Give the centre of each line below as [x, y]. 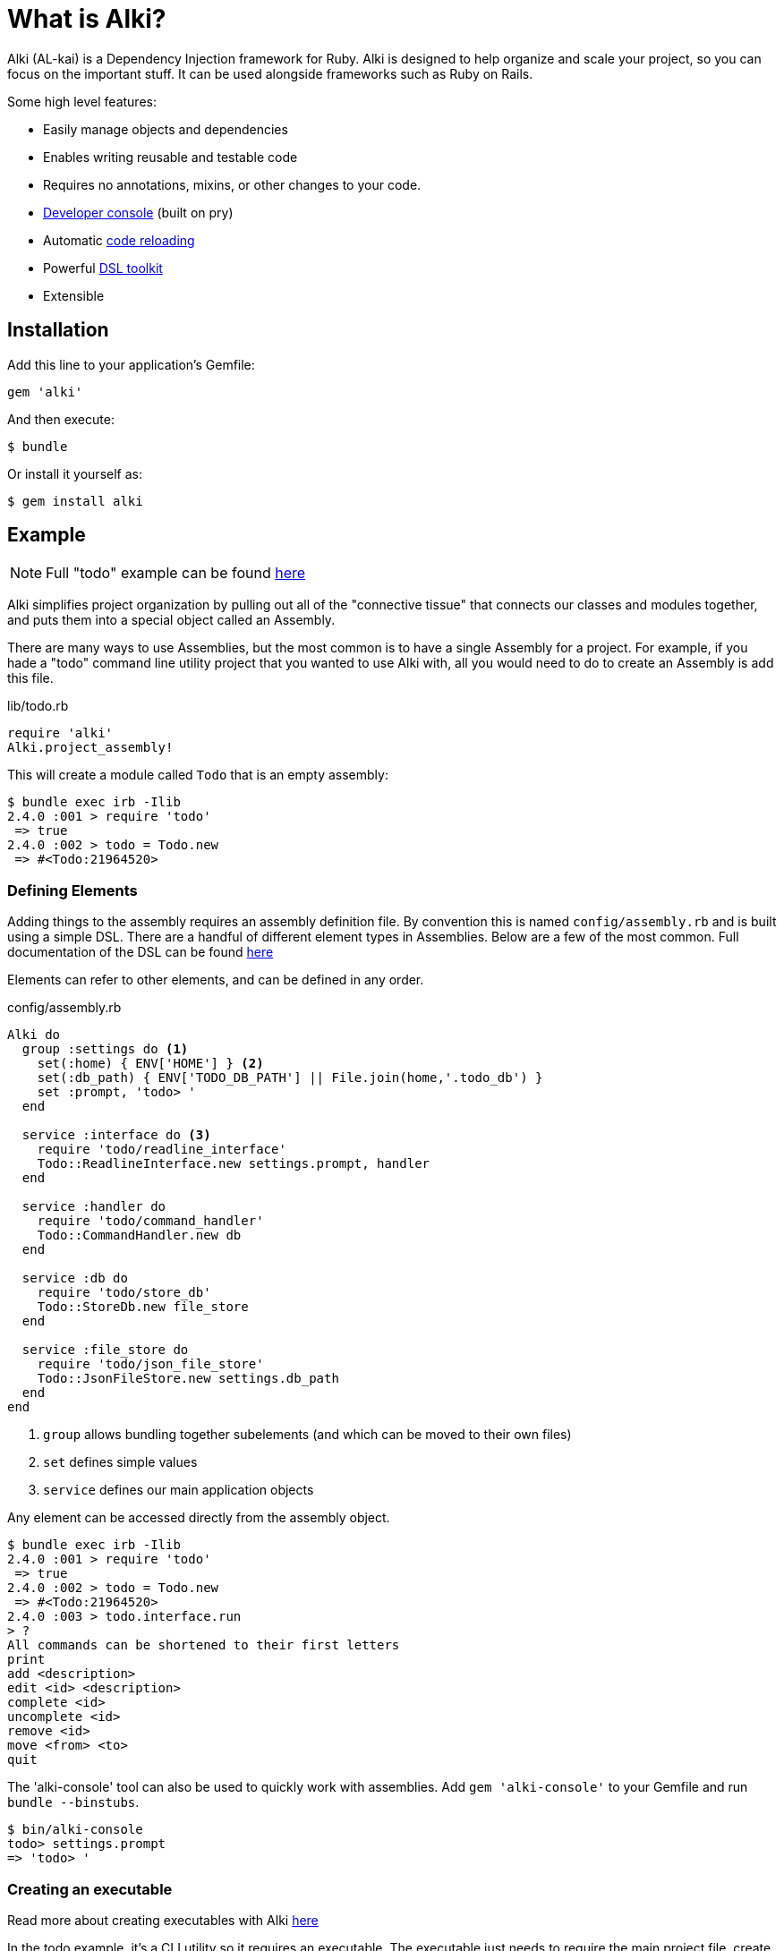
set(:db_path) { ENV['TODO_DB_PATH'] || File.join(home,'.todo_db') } [290, 1078]
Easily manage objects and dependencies [166, 129]
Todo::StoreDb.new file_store [143, 1307]
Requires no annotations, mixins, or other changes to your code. [232, 184]
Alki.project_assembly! [90, 748]
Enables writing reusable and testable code [170, 157]
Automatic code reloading [119, 240]
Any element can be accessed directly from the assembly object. [199, 1518]
